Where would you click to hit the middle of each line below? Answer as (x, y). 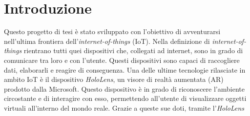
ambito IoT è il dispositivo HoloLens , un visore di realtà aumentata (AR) (114, 79)
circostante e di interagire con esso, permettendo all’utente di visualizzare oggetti (125, 98)
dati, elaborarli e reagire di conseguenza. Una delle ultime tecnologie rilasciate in (125, 69)
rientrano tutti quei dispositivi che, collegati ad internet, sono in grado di (133, 50)
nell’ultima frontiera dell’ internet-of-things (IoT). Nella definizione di (107, 41)
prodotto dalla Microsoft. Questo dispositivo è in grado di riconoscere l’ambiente (124, 88)
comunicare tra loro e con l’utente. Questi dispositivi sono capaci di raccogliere (122, 60)
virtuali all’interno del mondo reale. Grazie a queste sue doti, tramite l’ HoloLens (124, 107)
